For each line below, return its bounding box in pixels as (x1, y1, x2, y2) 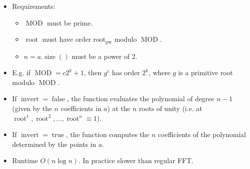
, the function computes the (66, 129, 150, 140)
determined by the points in (12, 139, 96, 149)
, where (148, 67, 171, 78)
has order (112, 67, 140, 78)
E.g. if (12, 67, 31, 78)
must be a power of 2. (71, 51, 137, 61)
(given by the (12, 103, 52, 113)
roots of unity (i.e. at (139, 103, 202, 113)
